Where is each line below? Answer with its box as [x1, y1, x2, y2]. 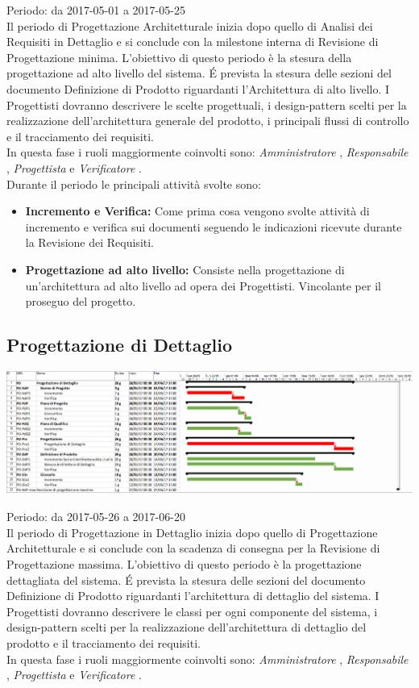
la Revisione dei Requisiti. [25, 234, 155, 251]
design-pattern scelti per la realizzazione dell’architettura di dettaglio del [6, 619, 367, 636]
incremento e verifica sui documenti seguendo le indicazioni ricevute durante [25, 218, 402, 235]
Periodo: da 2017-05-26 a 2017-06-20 [6, 508, 185, 525]
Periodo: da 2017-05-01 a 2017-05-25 [6, 2, 185, 18]
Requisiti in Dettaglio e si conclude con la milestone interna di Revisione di [6, 33, 379, 50]
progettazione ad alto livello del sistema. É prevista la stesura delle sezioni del [6, 65, 392, 81]
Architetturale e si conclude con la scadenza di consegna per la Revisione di [6, 540, 380, 557]
